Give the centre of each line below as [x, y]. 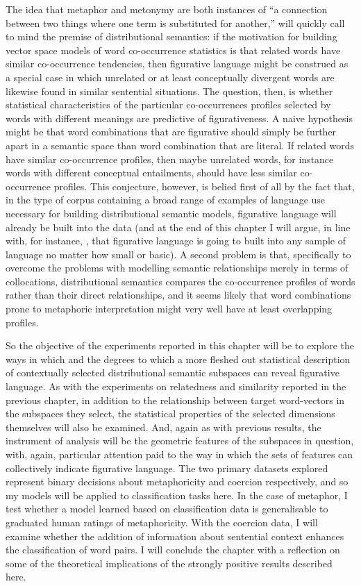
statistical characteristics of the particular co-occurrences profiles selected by [168, 104]
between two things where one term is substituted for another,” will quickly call [175, 23]
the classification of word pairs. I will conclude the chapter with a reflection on [173, 550]
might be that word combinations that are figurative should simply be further [171, 132]
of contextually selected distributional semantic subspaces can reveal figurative [173, 372]
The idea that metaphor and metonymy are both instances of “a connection [167, 9]
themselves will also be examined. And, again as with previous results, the [163, 427]
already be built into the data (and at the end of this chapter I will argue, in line [178, 227]
